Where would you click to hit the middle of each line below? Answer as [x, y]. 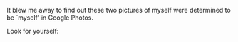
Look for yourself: [33, 31]
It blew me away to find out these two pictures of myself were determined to [119, 10]
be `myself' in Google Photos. [50, 17]
